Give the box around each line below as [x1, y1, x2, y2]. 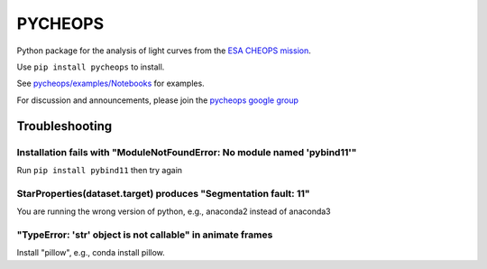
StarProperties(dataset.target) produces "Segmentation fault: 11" [16, 187, 310, 199]
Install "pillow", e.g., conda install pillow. [16, 247, 166, 258]
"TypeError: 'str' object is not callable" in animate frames [16, 228, 273, 241]
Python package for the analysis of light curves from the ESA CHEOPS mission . [16, 45, 311, 56]
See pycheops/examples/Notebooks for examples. [16, 78, 205, 89]
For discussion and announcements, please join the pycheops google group [16, 95, 299, 106]
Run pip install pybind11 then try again [16, 164, 183, 175]
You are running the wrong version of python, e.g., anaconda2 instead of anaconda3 [16, 206, 331, 217]
